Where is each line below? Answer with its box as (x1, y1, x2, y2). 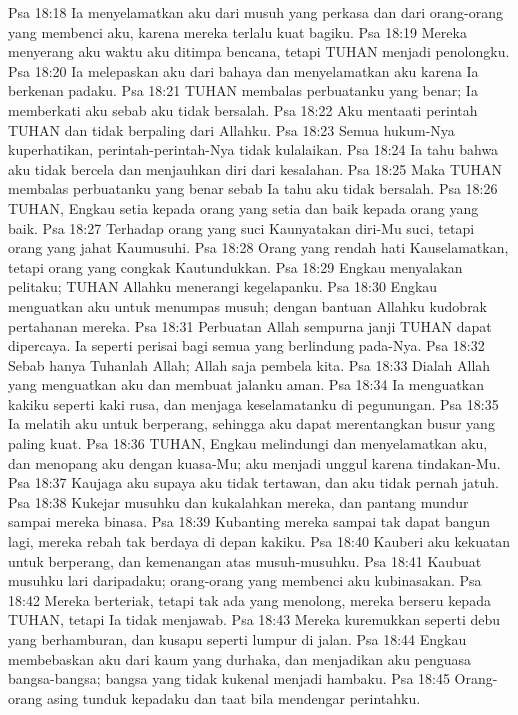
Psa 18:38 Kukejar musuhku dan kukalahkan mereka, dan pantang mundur (8, 491, 469, 512)
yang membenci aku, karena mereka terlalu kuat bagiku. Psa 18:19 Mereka (8, 21, 467, 42)
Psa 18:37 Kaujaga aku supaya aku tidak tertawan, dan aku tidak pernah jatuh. (8, 472, 499, 493)
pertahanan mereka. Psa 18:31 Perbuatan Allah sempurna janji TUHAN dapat (8, 315, 492, 336)
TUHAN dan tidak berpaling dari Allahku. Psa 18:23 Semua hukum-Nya (8, 119, 455, 140)
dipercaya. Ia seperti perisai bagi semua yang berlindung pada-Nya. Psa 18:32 (8, 335, 485, 356)
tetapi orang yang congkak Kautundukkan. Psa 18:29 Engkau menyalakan (8, 256, 463, 277)
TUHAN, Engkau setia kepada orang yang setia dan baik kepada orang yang (8, 197, 479, 218)
